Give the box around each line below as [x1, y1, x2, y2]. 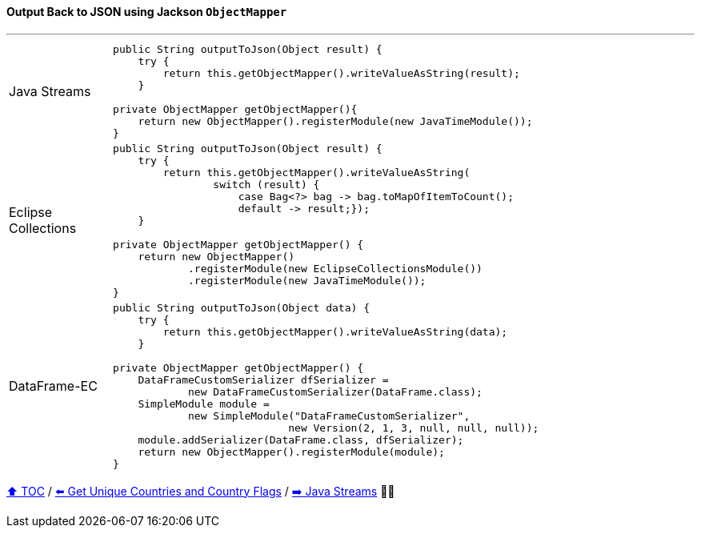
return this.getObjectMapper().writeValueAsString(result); [162, 66, 520, 79]
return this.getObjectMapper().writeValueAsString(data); [162, 325, 508, 338]
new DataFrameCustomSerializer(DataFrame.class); [188, 385, 483, 398]
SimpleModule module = [138, 397, 270, 410]
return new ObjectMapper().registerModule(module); [138, 445, 445, 458]
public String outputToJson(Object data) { [113, 301, 370, 314]
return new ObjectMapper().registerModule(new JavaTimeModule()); [138, 114, 533, 127]
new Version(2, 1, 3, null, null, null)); [288, 421, 539, 434]
